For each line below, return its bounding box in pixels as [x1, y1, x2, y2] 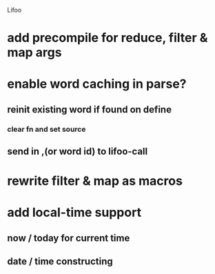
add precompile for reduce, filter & [7, 30, 208, 46]
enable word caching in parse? [7, 76, 187, 92]
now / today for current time [7, 232, 130, 244]
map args [7, 45, 62, 61]
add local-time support [7, 205, 142, 220]
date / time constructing [7, 255, 114, 268]
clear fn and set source [7, 124, 86, 134]
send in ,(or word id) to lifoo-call [7, 146, 148, 157]
